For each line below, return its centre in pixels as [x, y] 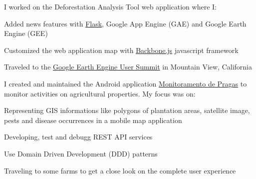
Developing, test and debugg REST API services [78, 137]
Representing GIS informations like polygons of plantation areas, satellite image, [127, 110]
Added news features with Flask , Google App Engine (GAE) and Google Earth [125, 23]
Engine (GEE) [26, 33]
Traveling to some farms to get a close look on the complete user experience [120, 170]
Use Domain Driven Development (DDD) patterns [81, 153]
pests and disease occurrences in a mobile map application [93, 120]
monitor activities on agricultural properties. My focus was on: [100, 93]
